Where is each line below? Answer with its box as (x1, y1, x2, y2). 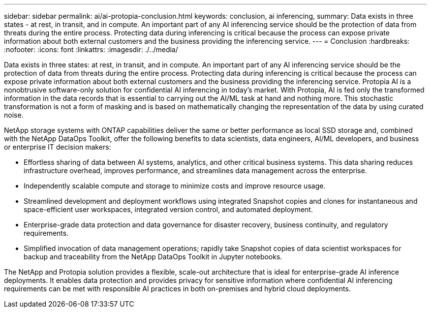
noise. (4, 111, 24, 119)
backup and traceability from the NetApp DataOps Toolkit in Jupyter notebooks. (24, 252, 282, 261)
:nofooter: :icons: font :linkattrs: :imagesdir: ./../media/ (4, 45, 178, 54)
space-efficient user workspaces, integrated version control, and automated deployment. (24, 205, 313, 214)
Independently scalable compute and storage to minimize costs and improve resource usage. (24, 182, 326, 190)
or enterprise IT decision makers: (4, 143, 111, 151)
